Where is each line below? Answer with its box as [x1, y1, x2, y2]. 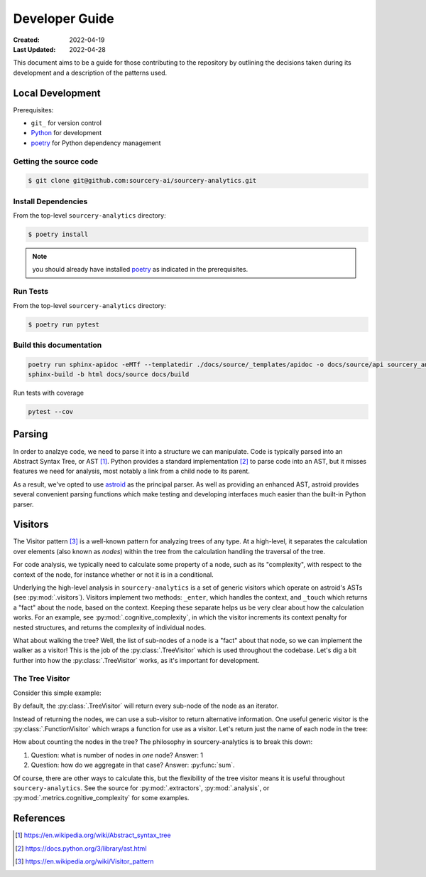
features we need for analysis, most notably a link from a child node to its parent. [13, 467, 250, 476]
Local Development [13, 87, 101, 99]
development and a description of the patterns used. [13, 68, 168, 77]
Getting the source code [13, 156, 99, 166]
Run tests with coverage [13, 388, 84, 398]
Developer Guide [13, 11, 114, 26]
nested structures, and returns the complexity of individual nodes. [13, 623, 207, 632]
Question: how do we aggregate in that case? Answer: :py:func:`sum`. [31, 761, 235, 770]
